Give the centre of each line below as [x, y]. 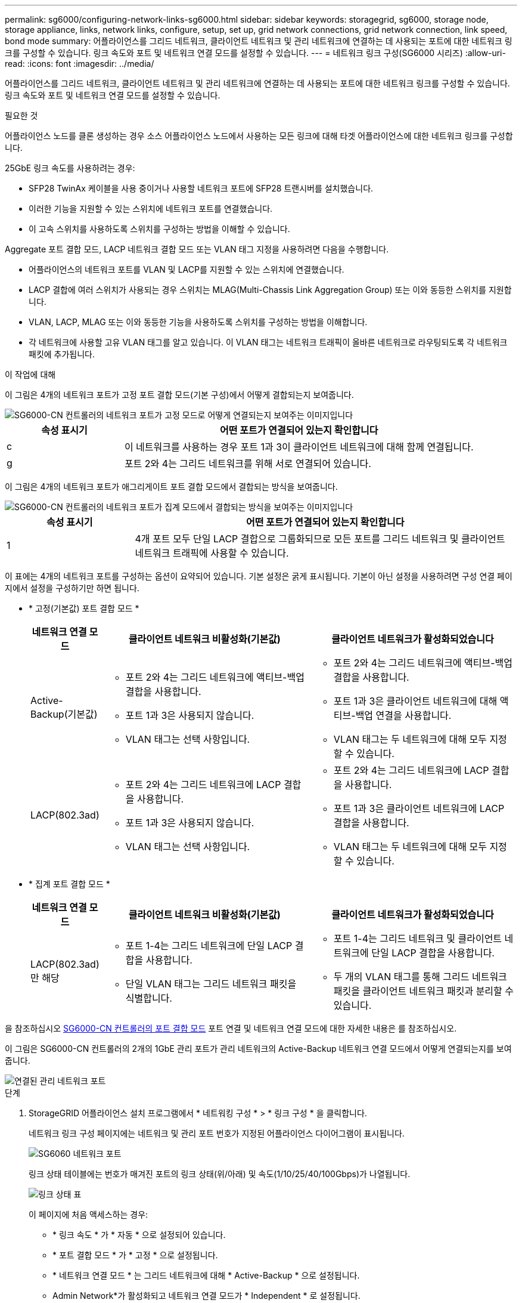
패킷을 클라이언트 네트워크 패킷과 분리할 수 [424, 991]
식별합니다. [149, 998]
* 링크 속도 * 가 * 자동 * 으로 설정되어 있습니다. [139, 1235]
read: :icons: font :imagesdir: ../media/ [80, 64]
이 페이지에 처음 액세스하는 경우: [88, 1214]
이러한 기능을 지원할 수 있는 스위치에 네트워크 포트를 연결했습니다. [151, 209]
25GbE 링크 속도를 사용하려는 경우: [70, 168]
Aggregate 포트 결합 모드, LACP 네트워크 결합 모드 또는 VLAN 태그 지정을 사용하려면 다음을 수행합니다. [197, 249]
